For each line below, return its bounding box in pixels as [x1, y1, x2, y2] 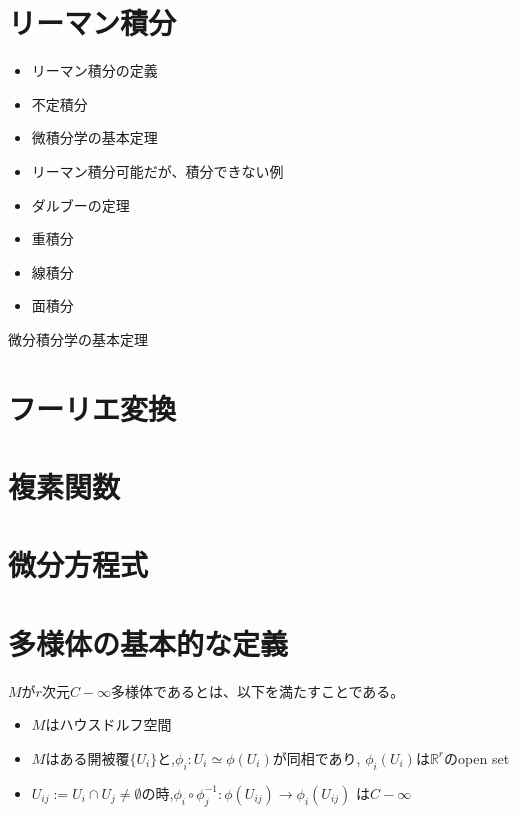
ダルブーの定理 [31, 194, 130, 215]
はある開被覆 [45, 747, 130, 768]
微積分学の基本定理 [31, 127, 158, 148]
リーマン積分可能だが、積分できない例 [31, 160, 284, 181]
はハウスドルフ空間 [45, 714, 172, 735]
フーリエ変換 [8, 387, 177, 428]
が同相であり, [272, 747, 361, 768]
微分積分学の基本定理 [8, 328, 148, 349]
